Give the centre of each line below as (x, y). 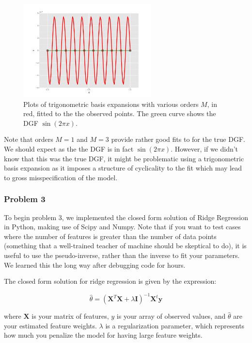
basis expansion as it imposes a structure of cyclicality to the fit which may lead (123, 168)
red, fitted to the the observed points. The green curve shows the (120, 113)
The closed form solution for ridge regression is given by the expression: (110, 281)
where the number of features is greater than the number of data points (110, 236)
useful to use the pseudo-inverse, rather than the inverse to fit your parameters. (122, 255)
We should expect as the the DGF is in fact (69, 148)
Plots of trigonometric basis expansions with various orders (111, 104)
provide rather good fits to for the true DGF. (178, 139)
